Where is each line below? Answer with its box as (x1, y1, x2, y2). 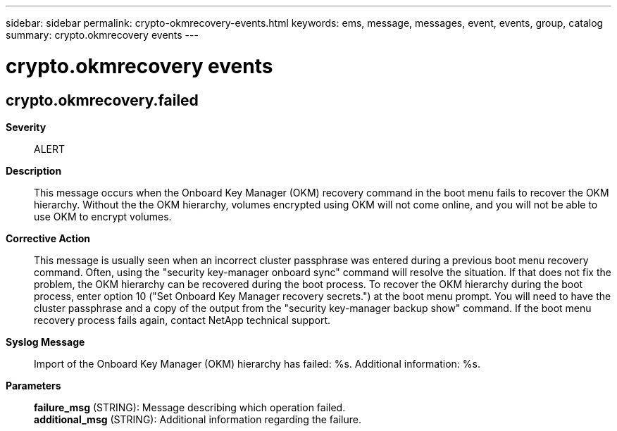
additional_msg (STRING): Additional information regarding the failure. (34, 413, 361, 425)
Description (6, 164, 62, 177)
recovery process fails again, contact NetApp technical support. (34, 313, 331, 326)
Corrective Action (6, 232, 90, 244)
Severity (6, 120, 46, 133)
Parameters (6, 379, 61, 392)
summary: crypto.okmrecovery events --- (6, 29, 199, 41)
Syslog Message (6, 335, 85, 348)
